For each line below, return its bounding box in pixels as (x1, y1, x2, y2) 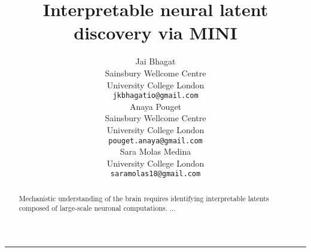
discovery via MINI (74, 20, 237, 45)
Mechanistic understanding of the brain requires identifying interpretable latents (19, 193, 269, 203)
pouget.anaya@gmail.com (108, 136, 203, 145)
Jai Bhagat (135, 55, 176, 67)
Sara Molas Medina (120, 145, 191, 158)
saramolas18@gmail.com (110, 170, 201, 179)
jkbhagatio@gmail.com (112, 91, 199, 100)
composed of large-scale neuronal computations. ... (19, 203, 176, 213)
